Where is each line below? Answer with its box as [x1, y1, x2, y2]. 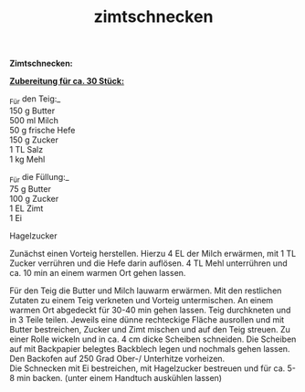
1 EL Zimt [9, 203, 44, 214]
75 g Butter [9, 183, 52, 194]
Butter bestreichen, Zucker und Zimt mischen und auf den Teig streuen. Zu [9, 323, 290, 334]
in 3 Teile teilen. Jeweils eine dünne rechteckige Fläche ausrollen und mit [9, 313, 285, 325]
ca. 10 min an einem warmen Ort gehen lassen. [9, 267, 186, 278]
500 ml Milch [9, 114, 59, 125]
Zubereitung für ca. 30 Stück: [9, 76, 125, 87]
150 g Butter [9, 105, 56, 116]
